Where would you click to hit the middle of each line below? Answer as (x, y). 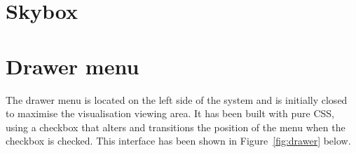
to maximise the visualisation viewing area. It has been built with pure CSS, (170, 113)
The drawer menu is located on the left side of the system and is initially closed (177, 99)
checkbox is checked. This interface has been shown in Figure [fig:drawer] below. (178, 141)
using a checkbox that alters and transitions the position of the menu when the (176, 127)
